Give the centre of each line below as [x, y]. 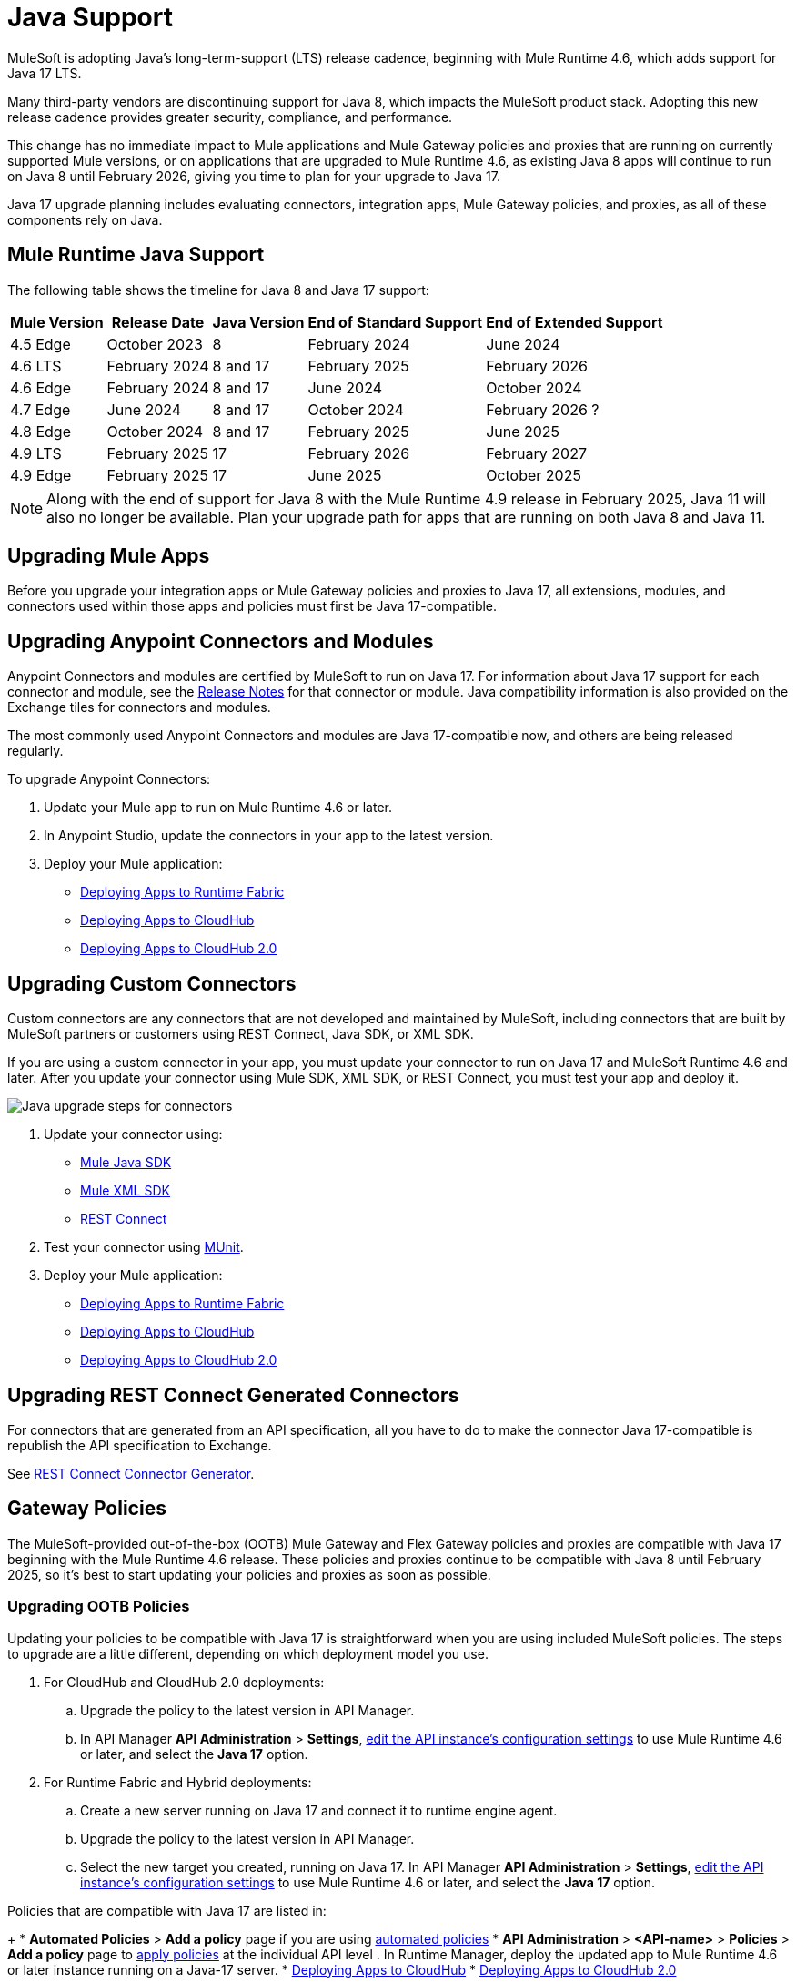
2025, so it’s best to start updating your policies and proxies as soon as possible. [249, 1574]
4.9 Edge [41, 475]
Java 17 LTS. [45, 73]
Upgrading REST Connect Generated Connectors [233, 1395]
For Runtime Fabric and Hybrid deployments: [178, 1782]
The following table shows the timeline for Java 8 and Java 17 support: [218, 290]
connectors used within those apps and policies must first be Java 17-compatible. [252, 606]
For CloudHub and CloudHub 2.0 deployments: [184, 1682]
